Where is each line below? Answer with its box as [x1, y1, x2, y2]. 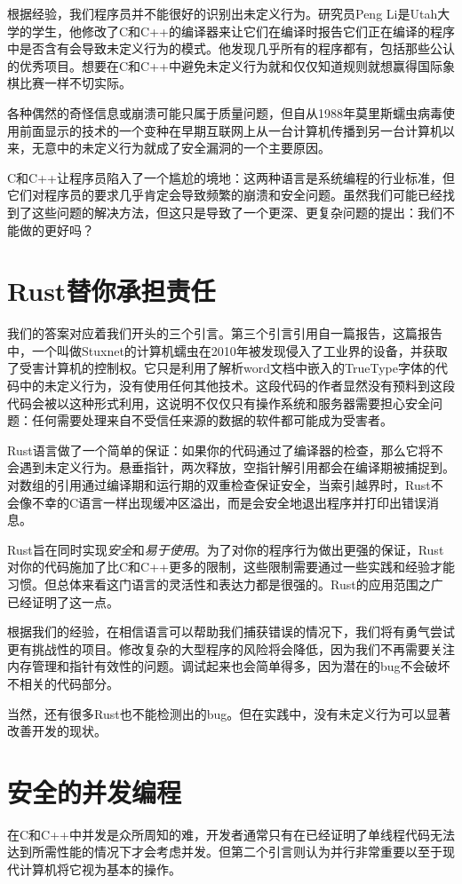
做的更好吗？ [19, 220, 94, 239]
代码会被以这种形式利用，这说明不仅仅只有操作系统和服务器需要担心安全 [7, 393, 430, 412]
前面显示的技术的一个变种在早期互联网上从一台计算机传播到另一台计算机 [19, 121, 442, 139]
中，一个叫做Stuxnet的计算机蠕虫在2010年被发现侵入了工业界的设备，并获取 [7, 341, 448, 359]
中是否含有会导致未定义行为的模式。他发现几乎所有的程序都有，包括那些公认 [7, 39, 455, 58]
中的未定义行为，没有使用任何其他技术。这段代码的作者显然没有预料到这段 [19, 376, 455, 395]
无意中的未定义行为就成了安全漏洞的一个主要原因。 [31, 138, 331, 157]
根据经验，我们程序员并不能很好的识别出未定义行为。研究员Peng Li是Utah [7, 4, 438, 22]
